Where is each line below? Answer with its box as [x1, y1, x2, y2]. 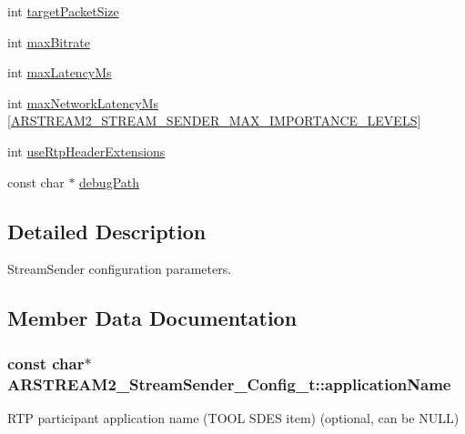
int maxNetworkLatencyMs [7, 93, 158, 112]
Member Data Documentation [7, 304, 298, 332]
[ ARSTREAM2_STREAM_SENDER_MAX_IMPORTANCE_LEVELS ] [7, 111, 421, 130]
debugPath [79, 172, 140, 191]
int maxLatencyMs [7, 63, 112, 82]
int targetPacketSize [7, 2, 119, 20]
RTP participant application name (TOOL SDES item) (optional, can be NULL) [7, 408, 460, 427]
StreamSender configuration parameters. [7, 259, 232, 278]
